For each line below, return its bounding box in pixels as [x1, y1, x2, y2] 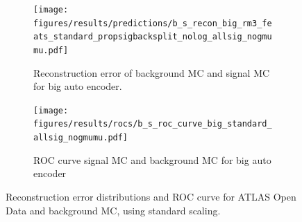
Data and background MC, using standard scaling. [6, 203, 221, 217]
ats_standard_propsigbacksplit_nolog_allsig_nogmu [33, 32, 272, 42]
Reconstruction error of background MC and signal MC [33, 65, 270, 80]
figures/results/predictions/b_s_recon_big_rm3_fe [33, 18, 272, 28]
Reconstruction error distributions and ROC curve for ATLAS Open [6, 189, 296, 203]
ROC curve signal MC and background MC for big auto [33, 152, 271, 167]
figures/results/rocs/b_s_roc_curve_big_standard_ [33, 119, 272, 129]
